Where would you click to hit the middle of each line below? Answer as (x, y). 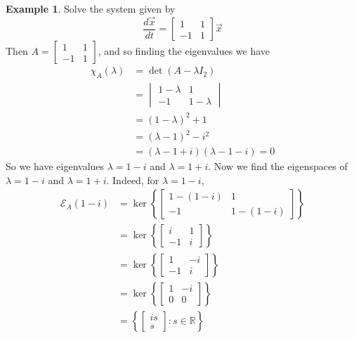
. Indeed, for (133, 180)
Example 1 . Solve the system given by (91, 8)
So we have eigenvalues (55, 166)
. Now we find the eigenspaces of (278, 166)
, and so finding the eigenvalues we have (184, 51)
